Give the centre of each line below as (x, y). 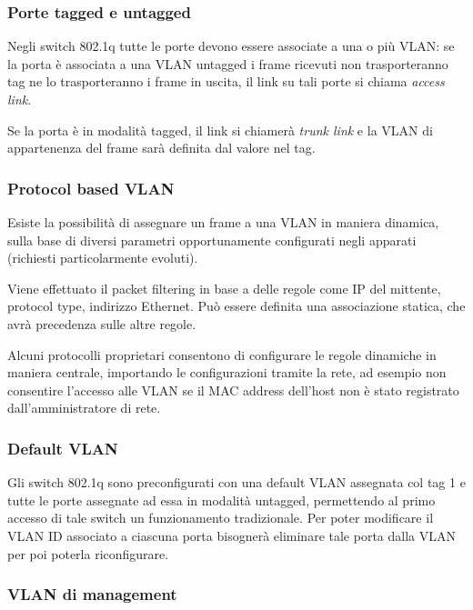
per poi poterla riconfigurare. (88, 553)
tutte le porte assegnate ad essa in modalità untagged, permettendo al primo (221, 500)
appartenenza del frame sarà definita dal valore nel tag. (161, 148)
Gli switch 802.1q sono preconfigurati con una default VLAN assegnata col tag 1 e (236, 482)
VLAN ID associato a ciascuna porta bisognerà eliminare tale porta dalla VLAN (231, 535)
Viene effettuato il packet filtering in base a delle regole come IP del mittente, (224, 288)
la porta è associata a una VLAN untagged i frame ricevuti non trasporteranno (228, 63)
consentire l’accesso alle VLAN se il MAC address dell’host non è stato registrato (233, 390)
